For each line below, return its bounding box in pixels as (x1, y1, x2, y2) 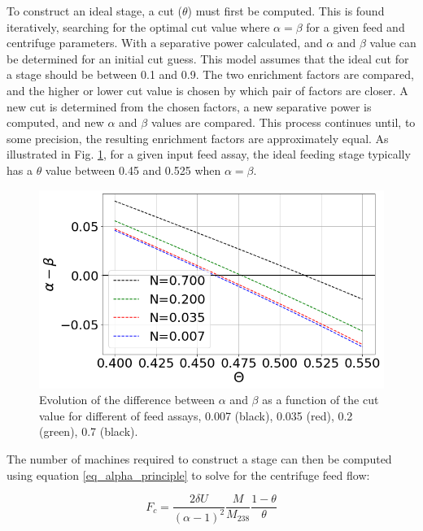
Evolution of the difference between (39, 391, 216, 408)
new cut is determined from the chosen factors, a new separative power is (7, 98, 372, 115)
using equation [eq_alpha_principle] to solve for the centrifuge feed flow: (7, 466, 370, 483)
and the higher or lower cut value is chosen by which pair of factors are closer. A (7, 81, 408, 98)
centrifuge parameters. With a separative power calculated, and (7, 34, 323, 51)
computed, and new (7, 114, 104, 131)
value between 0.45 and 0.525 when (45, 161, 221, 178)
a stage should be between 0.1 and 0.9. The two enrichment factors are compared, (7, 66, 414, 83)
